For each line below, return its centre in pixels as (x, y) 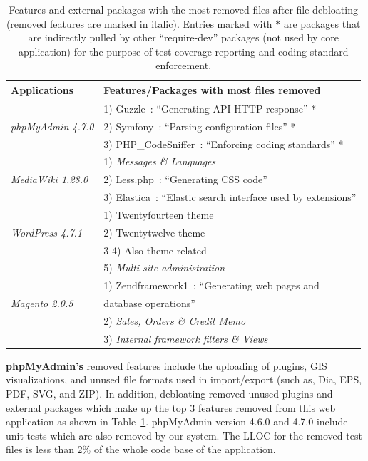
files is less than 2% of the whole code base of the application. (141, 449)
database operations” (149, 303)
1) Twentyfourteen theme (159, 214)
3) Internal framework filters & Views (186, 338)
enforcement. (184, 65)
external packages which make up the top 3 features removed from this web (171, 407)
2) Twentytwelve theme (154, 232)
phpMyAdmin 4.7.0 (52, 126)
